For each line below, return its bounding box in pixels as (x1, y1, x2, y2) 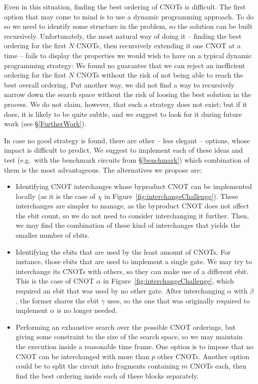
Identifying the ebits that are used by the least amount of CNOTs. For (15, 246, 231, 257)
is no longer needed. (57, 305, 117, 315)
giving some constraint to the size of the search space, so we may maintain (15, 331, 243, 342)
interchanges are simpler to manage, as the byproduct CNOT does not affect (15, 200, 250, 211)
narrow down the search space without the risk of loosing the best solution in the (4, 89, 252, 99)
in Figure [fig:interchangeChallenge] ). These (104, 191, 239, 201)
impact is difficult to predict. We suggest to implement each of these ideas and (4, 145, 243, 155)
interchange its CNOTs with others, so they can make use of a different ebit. (15, 266, 249, 276)
